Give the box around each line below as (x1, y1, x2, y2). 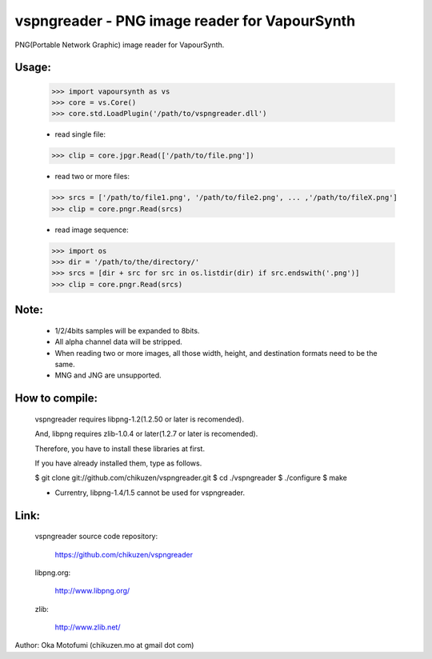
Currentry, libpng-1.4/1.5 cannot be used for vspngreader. (54, 488, 246, 497)
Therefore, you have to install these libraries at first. (34, 444, 206, 453)
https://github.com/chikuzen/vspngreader (54, 549, 194, 559)
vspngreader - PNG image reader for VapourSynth (14, 12, 356, 30)
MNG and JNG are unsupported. (54, 370, 162, 380)
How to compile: (14, 392, 98, 405)
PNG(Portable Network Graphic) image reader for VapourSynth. (14, 40, 225, 50)
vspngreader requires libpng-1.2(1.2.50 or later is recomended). (34, 414, 244, 424)
